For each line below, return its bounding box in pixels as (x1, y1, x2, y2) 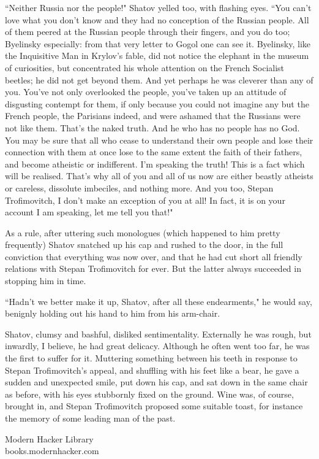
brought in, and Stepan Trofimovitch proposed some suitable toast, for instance (5, 399, 303, 412)
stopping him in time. (5, 274, 86, 287)
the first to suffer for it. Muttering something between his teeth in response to (5, 352, 298, 364)
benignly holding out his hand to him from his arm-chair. (5, 307, 220, 320)
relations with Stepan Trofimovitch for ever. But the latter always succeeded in (5, 262, 301, 275)
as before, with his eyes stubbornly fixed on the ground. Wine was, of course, (5, 387, 294, 400)
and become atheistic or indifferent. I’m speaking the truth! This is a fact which (5, 157, 305, 170)
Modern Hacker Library (5, 432, 94, 445)
